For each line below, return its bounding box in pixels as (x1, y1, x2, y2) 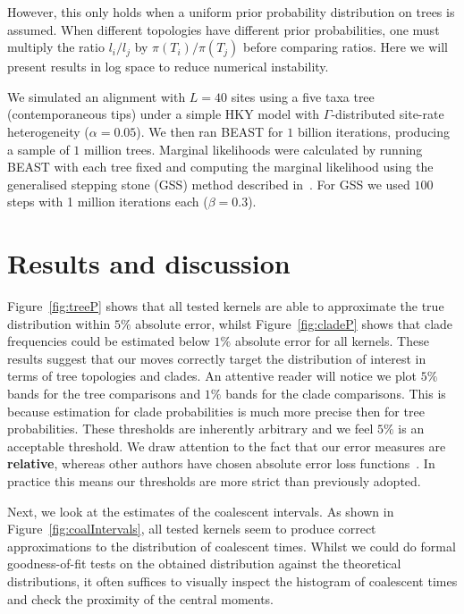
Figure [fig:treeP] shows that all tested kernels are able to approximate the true (7, 297, 444, 315)
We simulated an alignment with (7, 87, 186, 105)
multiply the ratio (7, 38, 105, 56)
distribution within (7, 314, 111, 332)
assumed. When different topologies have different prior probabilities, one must (7, 20, 440, 38)
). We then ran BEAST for (136, 122, 283, 140)
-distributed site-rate (331, 105, 444, 123)
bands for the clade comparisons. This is (225, 384, 446, 403)
